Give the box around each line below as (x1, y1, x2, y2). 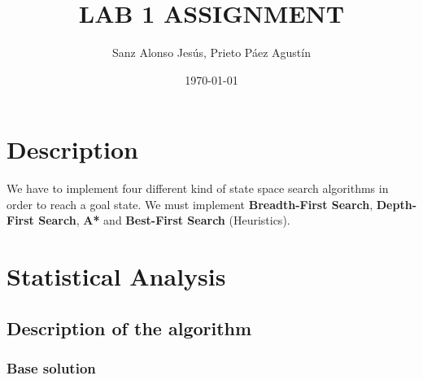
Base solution (7, 358, 96, 378)
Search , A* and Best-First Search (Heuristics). (38, 212, 290, 229)
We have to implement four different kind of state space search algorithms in (7, 180, 389, 197)
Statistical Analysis (7, 260, 226, 293)
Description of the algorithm (7, 315, 252, 340)
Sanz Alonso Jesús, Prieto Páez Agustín (112, 44, 311, 61)
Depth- (376, 195, 417, 212)
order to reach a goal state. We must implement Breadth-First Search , (7, 195, 373, 212)
